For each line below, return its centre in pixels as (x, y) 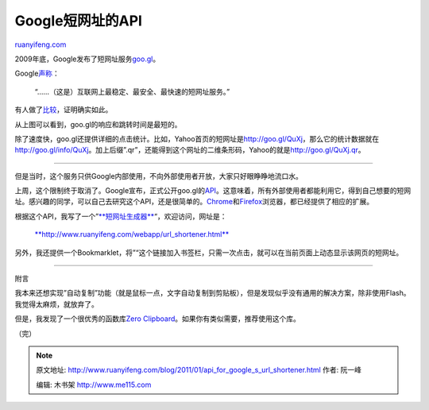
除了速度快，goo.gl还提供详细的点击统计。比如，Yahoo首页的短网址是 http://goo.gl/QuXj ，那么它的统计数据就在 (197, 138)
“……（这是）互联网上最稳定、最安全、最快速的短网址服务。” (132, 91)
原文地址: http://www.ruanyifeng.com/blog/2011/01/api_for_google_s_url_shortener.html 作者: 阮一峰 (199, 370)
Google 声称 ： (37, 73)
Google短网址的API (79, 21)
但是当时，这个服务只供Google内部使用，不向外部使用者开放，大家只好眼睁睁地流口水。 (159, 176)
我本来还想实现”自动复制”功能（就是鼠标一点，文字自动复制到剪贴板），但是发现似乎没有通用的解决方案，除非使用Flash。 (213, 293)
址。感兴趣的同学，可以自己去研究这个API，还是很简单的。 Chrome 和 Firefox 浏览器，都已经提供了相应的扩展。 (194, 202)
